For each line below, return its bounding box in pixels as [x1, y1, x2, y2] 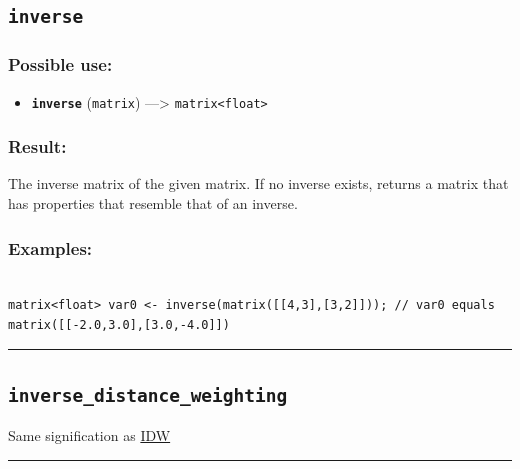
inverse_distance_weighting [8, 385, 288, 407]
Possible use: [8, 52, 113, 77]
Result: [8, 134, 67, 159]
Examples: [8, 235, 93, 260]
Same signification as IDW [8, 425, 171, 446]
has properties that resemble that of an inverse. [8, 193, 298, 214]
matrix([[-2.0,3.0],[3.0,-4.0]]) [8, 318, 230, 333]
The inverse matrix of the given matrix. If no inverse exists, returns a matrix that [8, 173, 509, 194]
